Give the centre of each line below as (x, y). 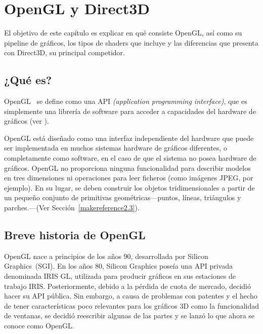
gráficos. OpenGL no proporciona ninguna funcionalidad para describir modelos (127, 168)
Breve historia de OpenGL (75, 235)
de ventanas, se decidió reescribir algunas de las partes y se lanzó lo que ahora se (129, 316)
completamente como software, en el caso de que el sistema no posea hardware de (130, 158)
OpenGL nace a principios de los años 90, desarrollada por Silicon (106, 256)
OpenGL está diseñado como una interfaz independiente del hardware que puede (129, 138)
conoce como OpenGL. (39, 325)
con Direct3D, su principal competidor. (64, 52)
